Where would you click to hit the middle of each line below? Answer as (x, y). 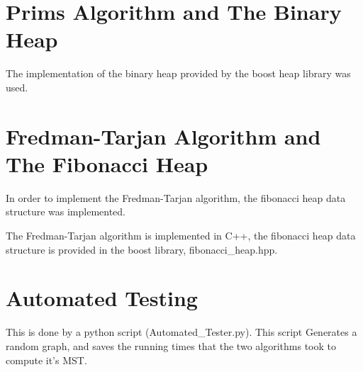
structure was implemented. (66, 212)
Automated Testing (102, 298)
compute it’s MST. (46, 360)
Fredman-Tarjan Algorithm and (163, 136)
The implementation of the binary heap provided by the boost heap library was (178, 73)
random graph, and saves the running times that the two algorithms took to (171, 345)
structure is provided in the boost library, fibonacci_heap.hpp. (142, 249)
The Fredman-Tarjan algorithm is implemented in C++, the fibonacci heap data (181, 235)
